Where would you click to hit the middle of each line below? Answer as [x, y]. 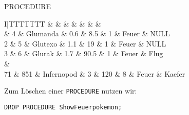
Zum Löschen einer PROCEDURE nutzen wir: [71, 91]
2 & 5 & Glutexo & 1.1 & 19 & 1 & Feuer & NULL [85, 43]
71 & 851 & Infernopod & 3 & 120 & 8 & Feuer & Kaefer [95, 73]
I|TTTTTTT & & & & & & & [53, 23]
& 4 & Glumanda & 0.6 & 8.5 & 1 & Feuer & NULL [87, 33]
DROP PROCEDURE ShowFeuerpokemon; [63, 107]
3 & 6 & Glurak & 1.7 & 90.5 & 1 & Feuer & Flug [84, 53]
